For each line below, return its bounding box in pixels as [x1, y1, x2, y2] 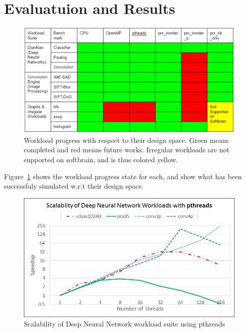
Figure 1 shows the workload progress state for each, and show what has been [4, 171, 242, 181]
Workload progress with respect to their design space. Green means [24, 134, 229, 145]
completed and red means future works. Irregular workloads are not [24, 144, 230, 155]
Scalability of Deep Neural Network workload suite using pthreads [24, 319, 225, 329]
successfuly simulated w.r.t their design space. [4, 181, 144, 191]
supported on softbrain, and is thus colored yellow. [24, 154, 178, 164]
